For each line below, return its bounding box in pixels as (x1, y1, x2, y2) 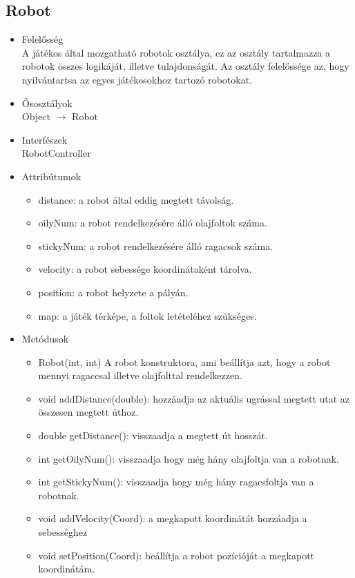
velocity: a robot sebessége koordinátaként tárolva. (38, 262, 252, 276)
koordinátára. (38, 561, 95, 576)
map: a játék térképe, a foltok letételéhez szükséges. (38, 308, 257, 322)
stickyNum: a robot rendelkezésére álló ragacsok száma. (38, 238, 274, 253)
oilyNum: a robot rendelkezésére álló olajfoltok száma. (38, 215, 267, 230)
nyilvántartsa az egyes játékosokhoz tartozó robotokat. (21, 72, 253, 86)
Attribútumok (21, 168, 81, 183)
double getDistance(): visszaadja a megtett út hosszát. (38, 428, 268, 443)
